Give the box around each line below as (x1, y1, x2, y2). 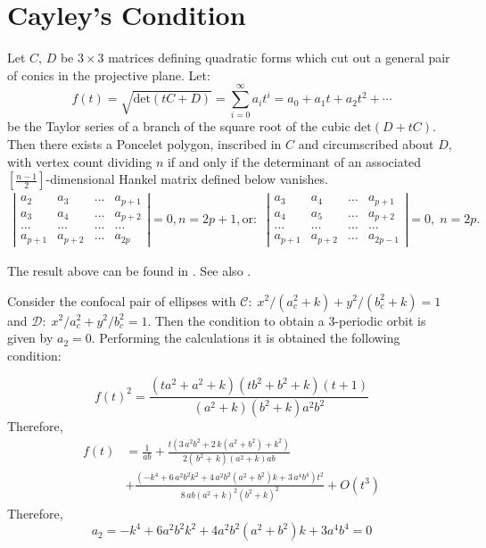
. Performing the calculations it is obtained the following (91, 328, 400, 347)
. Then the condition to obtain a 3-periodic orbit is (147, 311, 426, 329)
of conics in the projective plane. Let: (7, 65, 210, 84)
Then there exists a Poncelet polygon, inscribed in (7, 135, 282, 154)
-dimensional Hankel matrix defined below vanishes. (45, 170, 328, 188)
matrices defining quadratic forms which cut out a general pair (108, 48, 450, 67)
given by (7, 328, 54, 347)
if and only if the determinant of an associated (167, 152, 422, 170)
